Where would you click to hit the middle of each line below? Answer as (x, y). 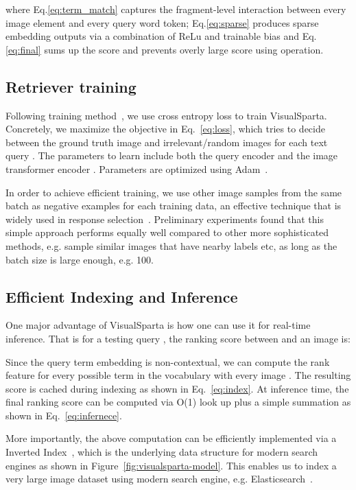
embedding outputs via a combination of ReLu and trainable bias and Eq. (161, 36)
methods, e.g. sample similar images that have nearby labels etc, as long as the (171, 245)
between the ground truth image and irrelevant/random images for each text (167, 142)
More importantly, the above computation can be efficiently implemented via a (171, 438)
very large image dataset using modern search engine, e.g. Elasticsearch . (159, 479)
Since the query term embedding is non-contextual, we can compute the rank (168, 361)
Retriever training (71, 86)
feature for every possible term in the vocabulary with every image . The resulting (178, 375)
